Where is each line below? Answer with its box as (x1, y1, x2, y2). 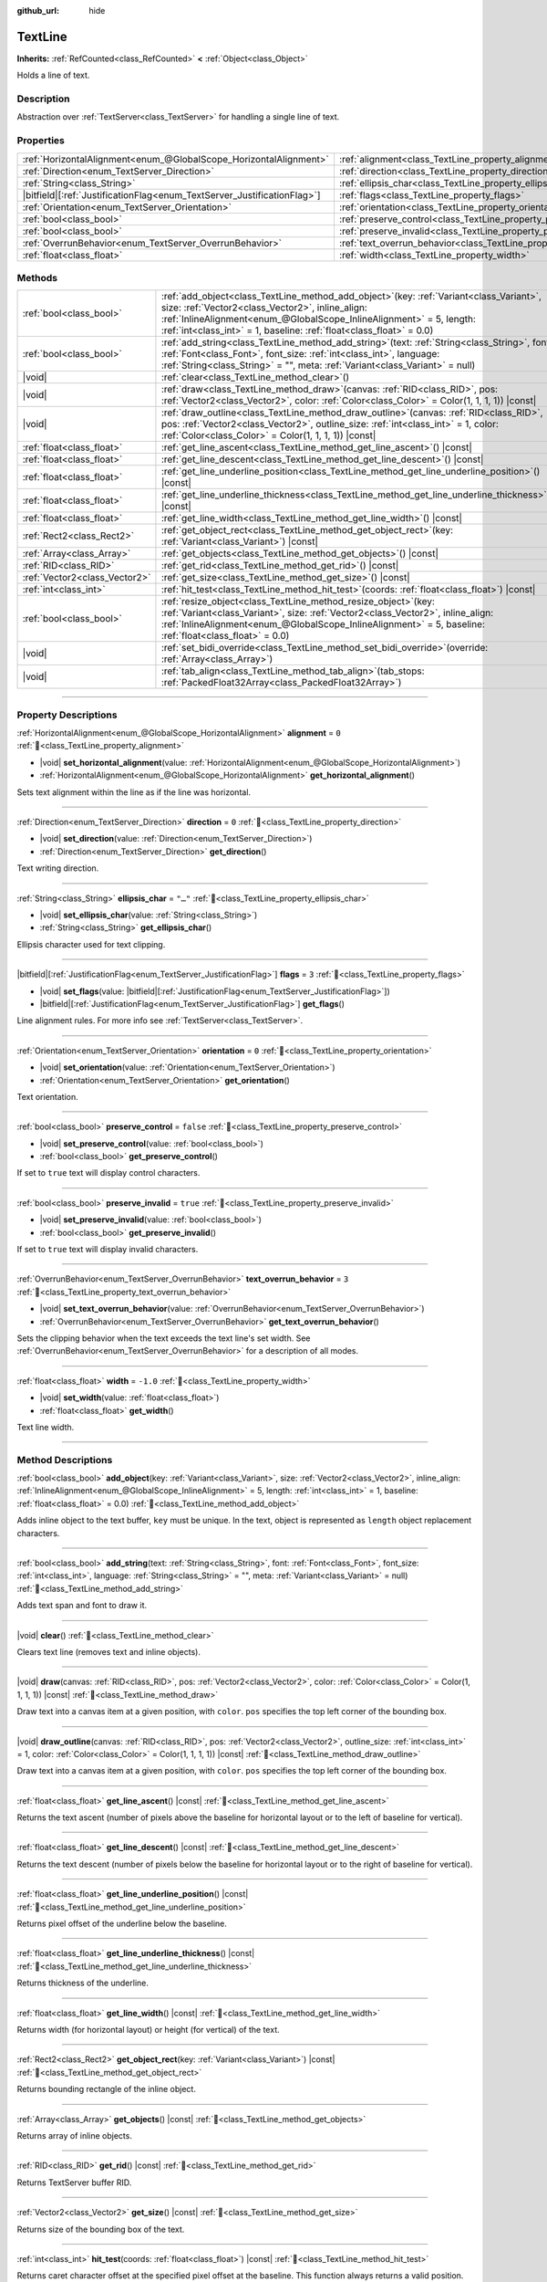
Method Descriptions (16, 1453, 113, 1466)
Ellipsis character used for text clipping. (16, 938, 166, 949)
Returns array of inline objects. (16, 2130, 132, 2141)
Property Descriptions (16, 708, 118, 721)
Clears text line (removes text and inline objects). (16, 1646, 201, 1657)
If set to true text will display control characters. (16, 1167, 201, 1178)
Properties (16, 134, 66, 147)
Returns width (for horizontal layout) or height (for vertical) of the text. (16, 2025, 280, 2035)
